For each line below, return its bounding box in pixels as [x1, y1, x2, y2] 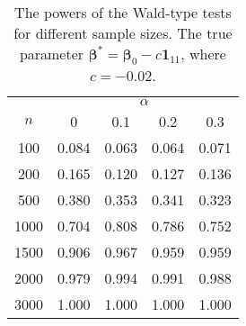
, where [180, 43, 226, 64]
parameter [19, 43, 84, 64]
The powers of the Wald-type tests [14, 2, 232, 23]
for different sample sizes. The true [13, 23, 233, 43]
